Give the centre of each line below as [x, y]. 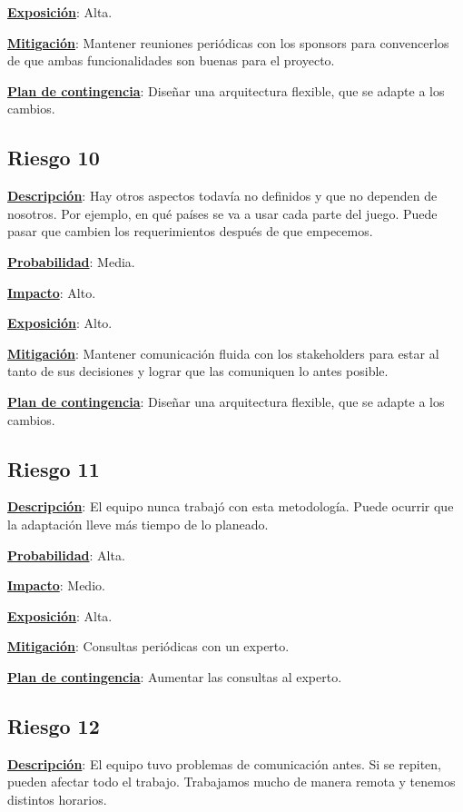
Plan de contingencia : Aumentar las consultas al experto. [175, 676]
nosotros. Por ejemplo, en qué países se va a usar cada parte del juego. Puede [222, 213]
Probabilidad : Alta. [66, 555]
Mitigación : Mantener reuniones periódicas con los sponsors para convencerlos [228, 42]
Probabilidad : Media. [71, 261]
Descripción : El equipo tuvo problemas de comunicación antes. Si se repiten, [224, 763]
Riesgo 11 [54, 468]
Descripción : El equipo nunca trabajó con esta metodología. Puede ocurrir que [231, 506]
